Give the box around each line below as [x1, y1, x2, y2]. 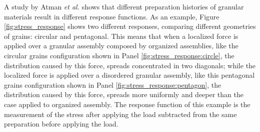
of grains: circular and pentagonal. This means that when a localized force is [4, 30, 238, 41]
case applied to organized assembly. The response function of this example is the [4, 99, 250, 109]
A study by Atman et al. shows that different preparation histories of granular [4, 1, 244, 11]
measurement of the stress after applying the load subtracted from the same [4, 109, 237, 119]
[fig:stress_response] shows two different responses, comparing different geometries [4, 21, 256, 31]
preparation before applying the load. [4, 119, 118, 129]
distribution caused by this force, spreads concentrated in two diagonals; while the [4, 60, 256, 70]
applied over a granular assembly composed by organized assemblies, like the [4, 40, 238, 51]
